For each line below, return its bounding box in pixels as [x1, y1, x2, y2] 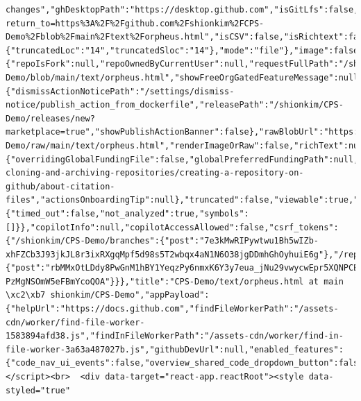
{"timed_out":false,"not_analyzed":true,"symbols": [6, 208, 249, 219]
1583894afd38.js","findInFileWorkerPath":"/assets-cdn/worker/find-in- [6, 331, 344, 341]
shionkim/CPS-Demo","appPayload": [50, 290, 210, 300]
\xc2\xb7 [6, 290, 46, 300]
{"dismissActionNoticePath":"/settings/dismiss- [6, 86, 235, 96]
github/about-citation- [6, 181, 115, 191]
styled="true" [6, 385, 71, 395]
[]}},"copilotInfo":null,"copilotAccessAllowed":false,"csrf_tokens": [6, 222, 339, 232]
